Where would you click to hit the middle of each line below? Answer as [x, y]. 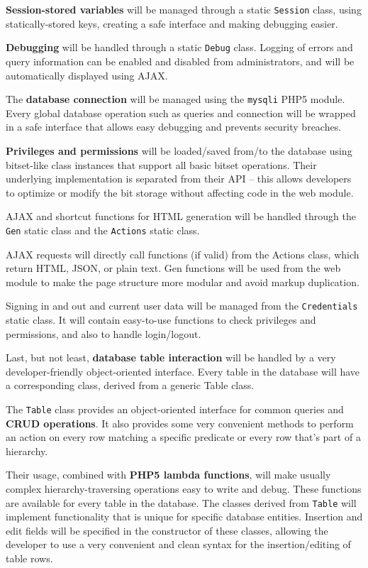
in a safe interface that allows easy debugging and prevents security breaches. [174, 127]
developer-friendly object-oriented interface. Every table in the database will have [183, 371]
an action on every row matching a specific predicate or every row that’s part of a [183, 437]
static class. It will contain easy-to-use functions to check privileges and [161, 319]
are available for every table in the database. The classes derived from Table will [181, 502]
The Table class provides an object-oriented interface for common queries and [175, 409]
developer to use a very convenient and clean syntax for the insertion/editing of [178, 544]
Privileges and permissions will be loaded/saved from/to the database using [179, 150]
